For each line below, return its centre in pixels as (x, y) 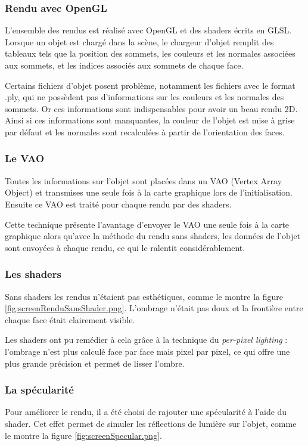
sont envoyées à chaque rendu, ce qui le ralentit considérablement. (125, 247)
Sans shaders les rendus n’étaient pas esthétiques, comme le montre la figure (144, 296)
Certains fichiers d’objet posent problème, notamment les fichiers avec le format (150, 85)
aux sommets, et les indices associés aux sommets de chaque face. (124, 65)
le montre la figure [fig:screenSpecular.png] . (83, 435)
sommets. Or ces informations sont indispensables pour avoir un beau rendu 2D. (151, 108)
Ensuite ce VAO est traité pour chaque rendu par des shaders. (118, 204)
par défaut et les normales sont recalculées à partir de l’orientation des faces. (145, 131)
